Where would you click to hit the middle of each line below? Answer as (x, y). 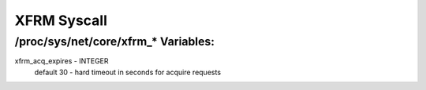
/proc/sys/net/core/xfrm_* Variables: (115, 41)
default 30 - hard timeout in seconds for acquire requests (127, 72)
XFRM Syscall (61, 20)
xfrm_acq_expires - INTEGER (62, 61)
